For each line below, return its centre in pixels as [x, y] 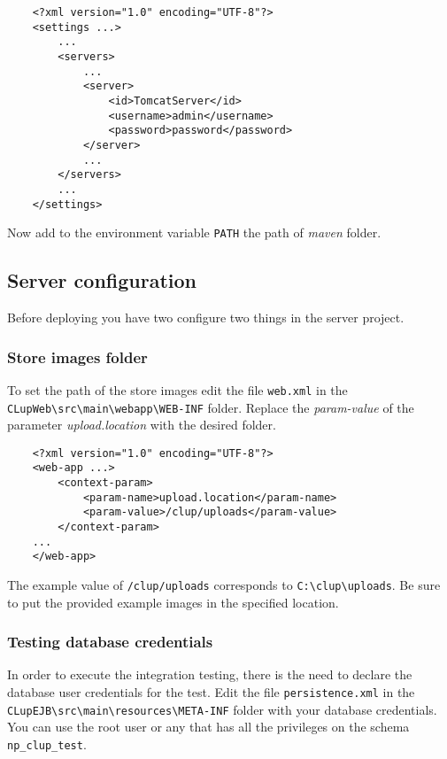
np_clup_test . [47, 744]
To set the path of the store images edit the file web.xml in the [177, 389]
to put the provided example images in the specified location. [173, 602]
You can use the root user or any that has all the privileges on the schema [208, 727]
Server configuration [102, 280]
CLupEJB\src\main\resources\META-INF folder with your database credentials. [222, 709]
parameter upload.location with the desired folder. [142, 425]
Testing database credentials [110, 642]
